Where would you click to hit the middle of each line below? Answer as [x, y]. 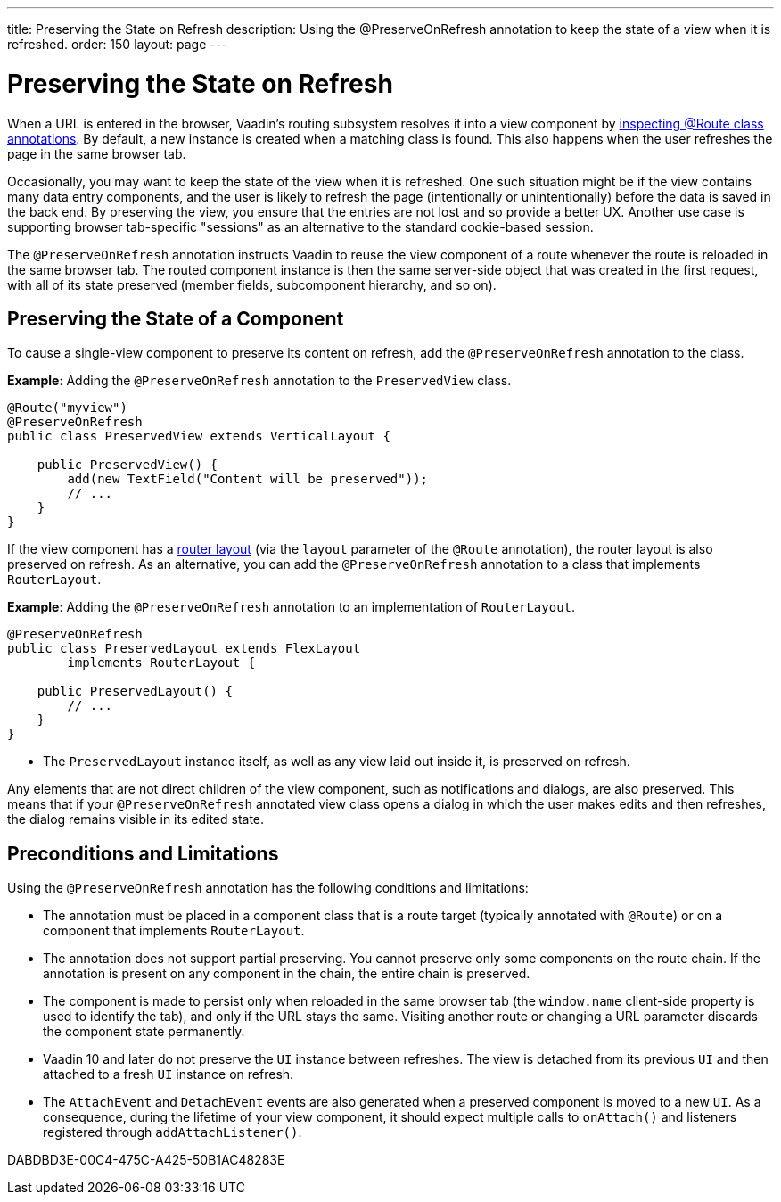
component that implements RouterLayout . [174, 931]
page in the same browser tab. [97, 153]
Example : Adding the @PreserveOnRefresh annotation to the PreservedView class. [259, 381]
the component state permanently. [144, 1032]
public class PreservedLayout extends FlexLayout [184, 649]
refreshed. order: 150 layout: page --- [117, 44]
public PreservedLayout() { [135, 692]
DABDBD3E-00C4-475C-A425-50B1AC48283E [146, 1160]
